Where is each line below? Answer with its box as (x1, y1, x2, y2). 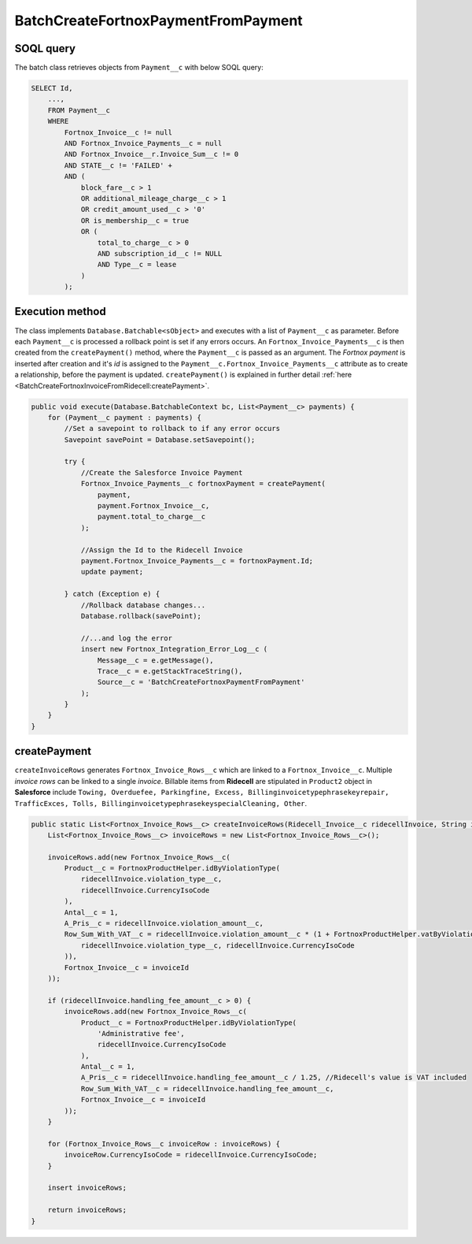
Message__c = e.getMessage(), (97, 655, 214, 665)
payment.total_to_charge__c (97, 512, 206, 522)
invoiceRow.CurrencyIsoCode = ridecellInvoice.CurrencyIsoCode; (64, 1150, 318, 1160)
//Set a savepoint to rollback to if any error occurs (64, 424, 281, 433)
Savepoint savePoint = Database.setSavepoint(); (64, 435, 256, 444)
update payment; (80, 567, 144, 577)
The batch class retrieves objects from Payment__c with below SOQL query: (14, 63, 264, 72)
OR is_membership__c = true (80, 216, 189, 225)
